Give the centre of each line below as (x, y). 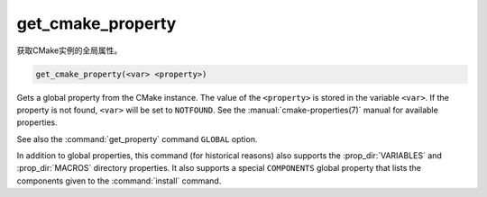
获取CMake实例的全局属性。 (69, 50)
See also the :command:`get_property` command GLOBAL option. (137, 139)
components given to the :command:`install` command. (119, 181)
